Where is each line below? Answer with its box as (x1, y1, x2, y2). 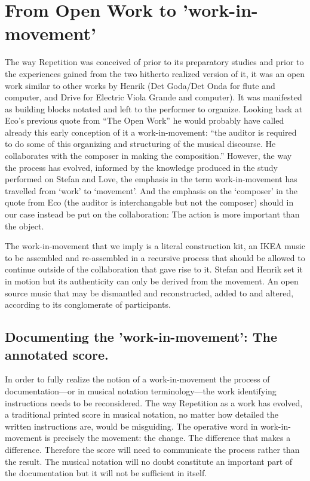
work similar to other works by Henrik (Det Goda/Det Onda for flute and (5, 79, 275, 91)
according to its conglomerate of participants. (5, 298, 171, 311)
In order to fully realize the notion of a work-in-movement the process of (5, 373, 270, 385)
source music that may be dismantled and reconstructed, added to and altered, (5, 286, 294, 299)
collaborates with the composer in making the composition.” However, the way (5, 149, 292, 162)
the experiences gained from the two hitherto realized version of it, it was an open (5, 67, 305, 79)
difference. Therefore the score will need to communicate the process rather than (5, 443, 300, 455)
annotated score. (5, 345, 109, 363)
